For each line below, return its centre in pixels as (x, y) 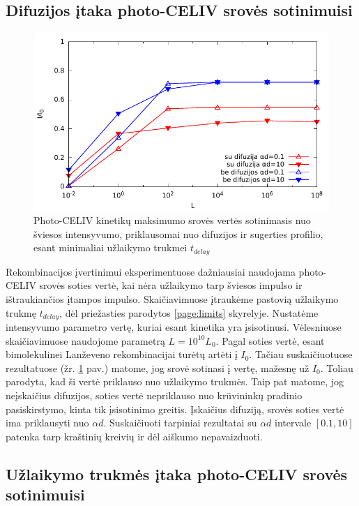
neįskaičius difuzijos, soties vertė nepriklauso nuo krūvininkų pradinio (154, 395)
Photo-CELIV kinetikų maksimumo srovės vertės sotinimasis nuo (172, 220)
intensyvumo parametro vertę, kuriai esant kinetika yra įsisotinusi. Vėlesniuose (174, 327)
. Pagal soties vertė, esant (270, 340)
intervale (293, 423)
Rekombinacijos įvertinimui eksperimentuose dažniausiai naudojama (151, 271)
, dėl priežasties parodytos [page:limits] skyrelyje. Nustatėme (189, 312)
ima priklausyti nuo (47, 423)
